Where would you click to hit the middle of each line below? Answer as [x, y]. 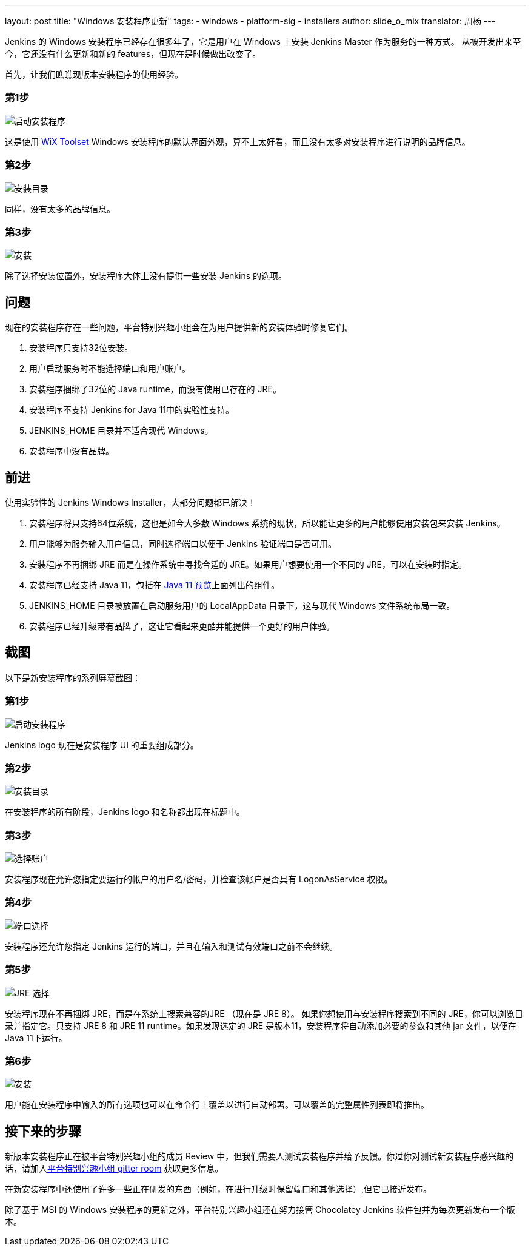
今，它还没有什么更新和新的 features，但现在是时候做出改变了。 [133, 54]
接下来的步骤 [43, 1131]
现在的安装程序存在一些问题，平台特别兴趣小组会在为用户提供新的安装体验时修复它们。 [179, 327]
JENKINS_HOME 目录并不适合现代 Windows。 [121, 431]
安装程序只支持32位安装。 [81, 348]
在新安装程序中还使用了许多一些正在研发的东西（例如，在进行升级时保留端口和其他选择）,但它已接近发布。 [219, 1189]
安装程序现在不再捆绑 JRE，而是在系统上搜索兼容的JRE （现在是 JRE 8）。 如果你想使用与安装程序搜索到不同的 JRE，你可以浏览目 [264, 1013]
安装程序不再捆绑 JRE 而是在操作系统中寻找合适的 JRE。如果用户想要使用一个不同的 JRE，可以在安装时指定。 [248, 564]
